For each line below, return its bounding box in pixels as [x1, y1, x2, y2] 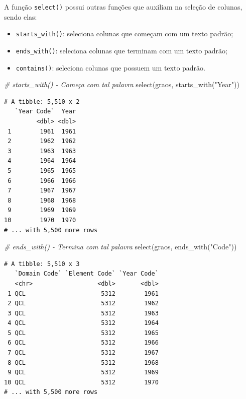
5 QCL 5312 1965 [8, 329, 159, 337]
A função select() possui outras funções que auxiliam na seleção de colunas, [4, 2, 242, 12]
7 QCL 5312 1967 [8, 349, 159, 357]
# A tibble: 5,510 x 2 [4, 98, 80, 105]
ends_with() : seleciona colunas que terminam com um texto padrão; [16, 45, 227, 55]
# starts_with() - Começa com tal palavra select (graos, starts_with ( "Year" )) [4, 79, 239, 90]
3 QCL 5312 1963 [8, 309, 159, 317]
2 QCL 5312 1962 [8, 300, 159, 307]
